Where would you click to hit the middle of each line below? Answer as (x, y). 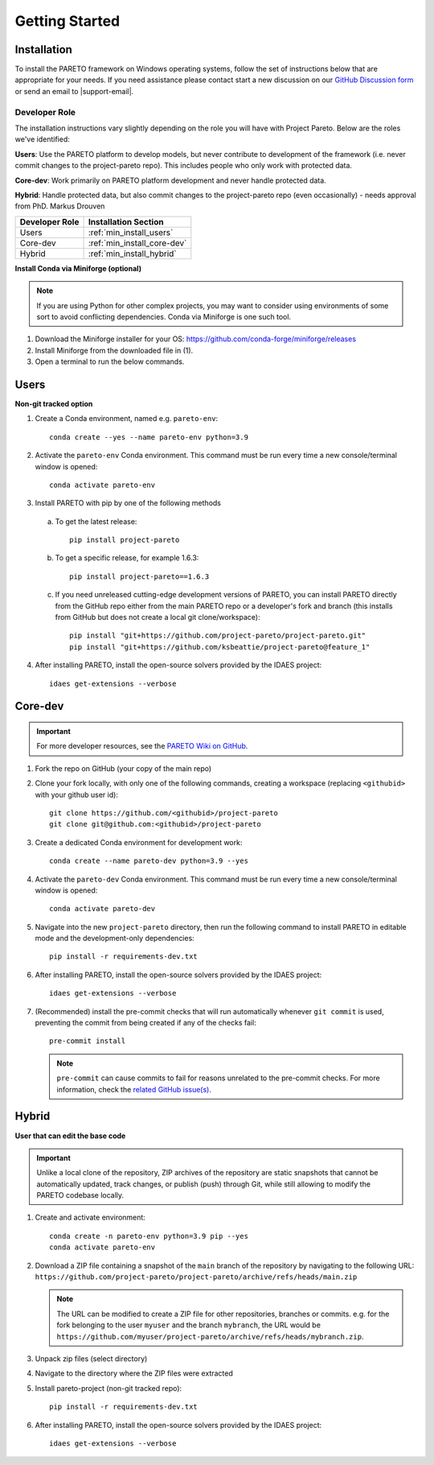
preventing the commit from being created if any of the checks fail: (145, 1023)
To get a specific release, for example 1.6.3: (127, 558)
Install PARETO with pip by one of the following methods (128, 503)
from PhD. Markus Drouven (60, 206)
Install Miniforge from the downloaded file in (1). (114, 350)
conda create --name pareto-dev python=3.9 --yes (149, 861)
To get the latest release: (96, 521)
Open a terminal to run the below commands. (110, 361)
